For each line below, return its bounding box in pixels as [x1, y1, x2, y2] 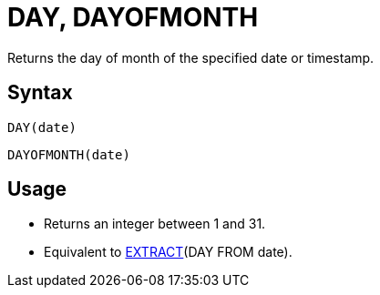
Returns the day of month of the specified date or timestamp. [7, 49, 375, 66]
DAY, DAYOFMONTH [7, 2, 259, 33]
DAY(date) [7, 119, 77, 135]
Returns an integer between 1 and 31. [44, 216, 266, 232]
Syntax [7, 81, 73, 105]
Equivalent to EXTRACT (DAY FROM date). [44, 244, 293, 260]
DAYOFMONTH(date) [7, 147, 130, 162]
